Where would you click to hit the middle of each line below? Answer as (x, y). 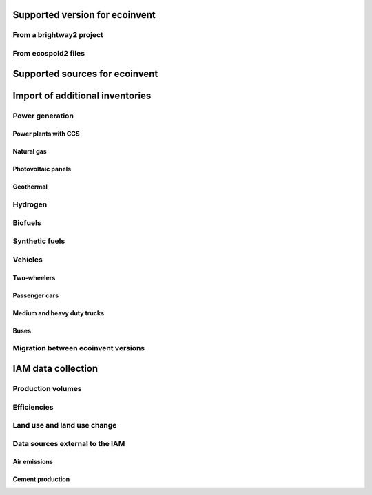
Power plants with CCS (46, 134)
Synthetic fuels (39, 241)
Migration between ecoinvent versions (79, 348)
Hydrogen (30, 204)
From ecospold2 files (49, 53)
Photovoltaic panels (42, 169)
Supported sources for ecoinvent (85, 73)
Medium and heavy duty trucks (59, 313)
